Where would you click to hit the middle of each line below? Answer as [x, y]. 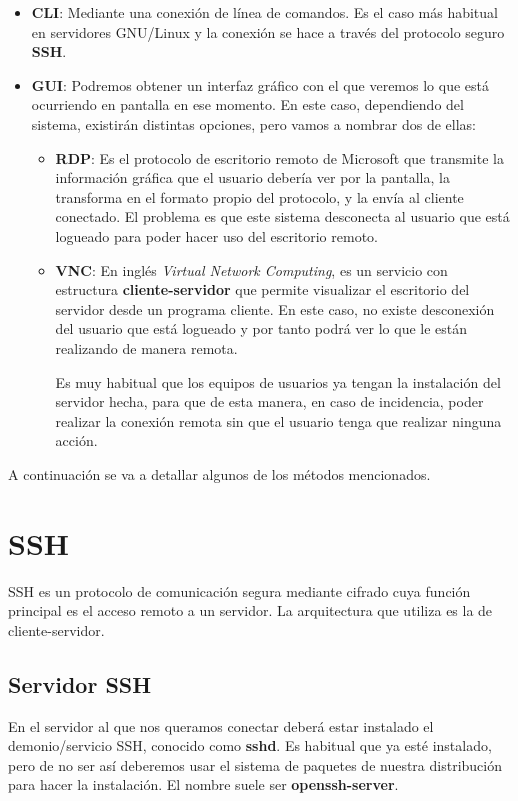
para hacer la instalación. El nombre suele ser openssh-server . [203, 784]
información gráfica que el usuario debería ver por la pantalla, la [252, 177]
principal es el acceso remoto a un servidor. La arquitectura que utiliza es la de [250, 610]
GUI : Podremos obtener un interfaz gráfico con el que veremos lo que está [260, 84]
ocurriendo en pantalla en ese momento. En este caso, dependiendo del [247, 104]
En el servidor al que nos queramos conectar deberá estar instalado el [221, 725]
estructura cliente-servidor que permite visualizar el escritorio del [262, 289]
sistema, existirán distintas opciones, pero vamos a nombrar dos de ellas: [253, 123]
